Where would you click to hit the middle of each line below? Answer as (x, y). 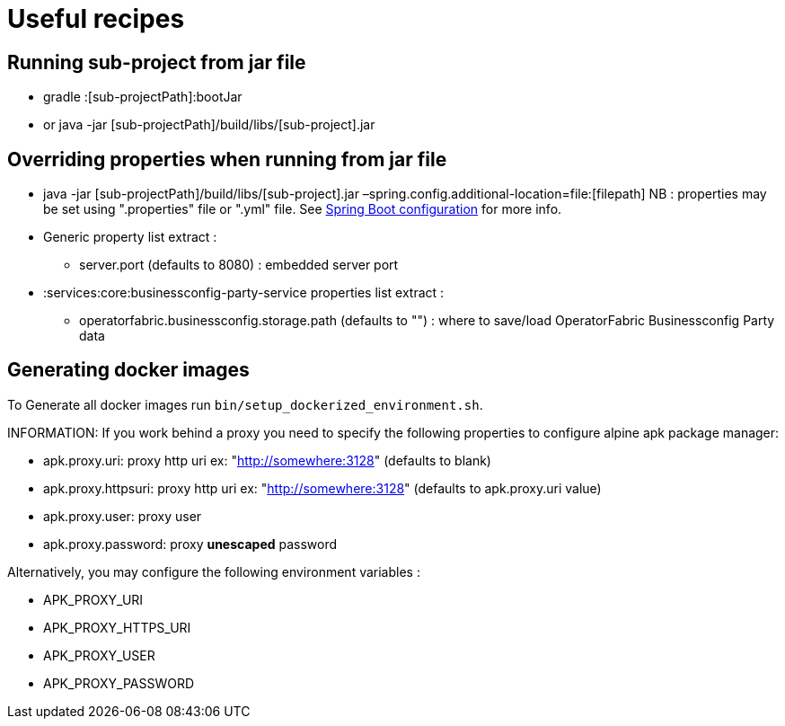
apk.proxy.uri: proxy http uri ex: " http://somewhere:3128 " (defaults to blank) (267, 460)
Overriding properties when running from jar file (227, 159)
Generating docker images (128, 370)
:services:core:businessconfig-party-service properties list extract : (244, 293)
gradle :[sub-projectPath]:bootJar (143, 97)
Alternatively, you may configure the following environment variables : (214, 571)
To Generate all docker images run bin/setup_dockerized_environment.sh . (245, 404)
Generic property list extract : (130, 237)
